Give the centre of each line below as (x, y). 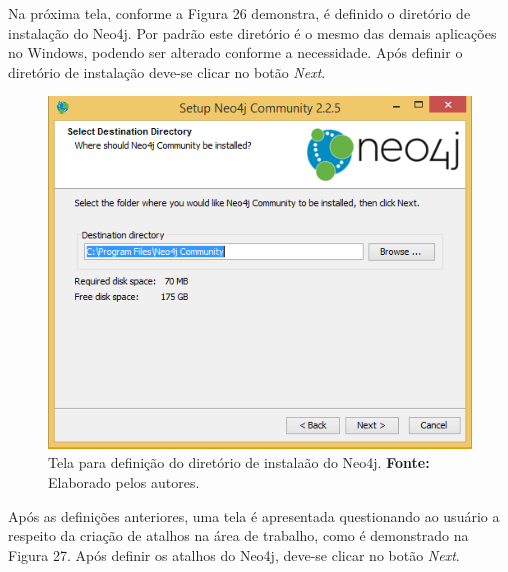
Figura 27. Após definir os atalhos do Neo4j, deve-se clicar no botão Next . (234, 554)
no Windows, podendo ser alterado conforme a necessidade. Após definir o (235, 52)
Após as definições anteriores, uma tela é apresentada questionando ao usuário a (254, 515)
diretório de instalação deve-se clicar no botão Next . (167, 71)
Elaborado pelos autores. (124, 482)
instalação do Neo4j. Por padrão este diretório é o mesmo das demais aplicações (252, 32)
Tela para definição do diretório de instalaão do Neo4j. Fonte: (239, 462)
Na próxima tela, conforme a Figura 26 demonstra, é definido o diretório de (239, 13)
